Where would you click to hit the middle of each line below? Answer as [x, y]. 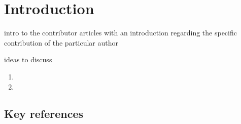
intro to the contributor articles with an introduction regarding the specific [120, 33]
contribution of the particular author [61, 42]
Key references [44, 114]
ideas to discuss [28, 59]
